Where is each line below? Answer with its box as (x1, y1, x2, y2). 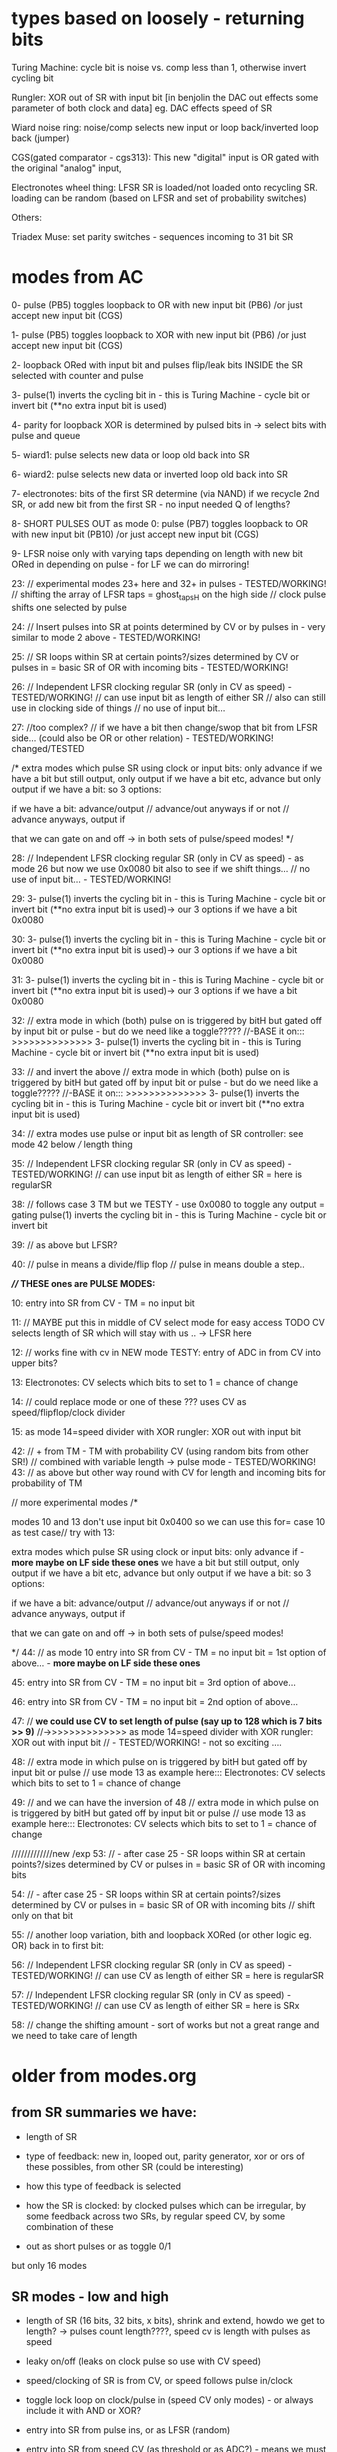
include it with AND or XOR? (25, 2405, 142, 2417)
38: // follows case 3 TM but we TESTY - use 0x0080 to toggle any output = (11, 1198, 326, 1210)
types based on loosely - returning (11, 7, 305, 30)
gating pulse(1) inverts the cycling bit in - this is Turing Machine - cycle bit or (11, 1208, 327, 1221)
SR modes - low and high (11, 2288, 169, 2306)
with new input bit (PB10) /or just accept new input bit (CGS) (11, 528, 259, 540)
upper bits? (11, 1357, 58, 1369)
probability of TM (11, 1477, 83, 1489)
